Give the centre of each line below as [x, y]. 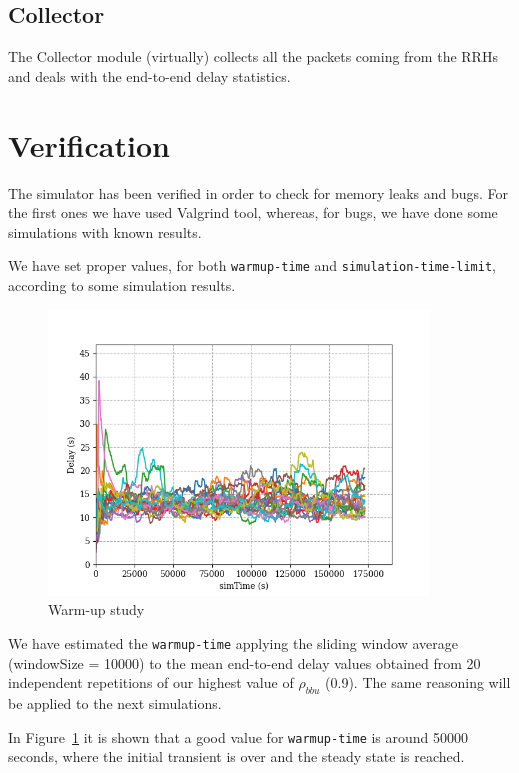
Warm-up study [96, 609]
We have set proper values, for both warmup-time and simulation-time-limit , [252, 265]
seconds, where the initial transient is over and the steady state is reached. [236, 756]
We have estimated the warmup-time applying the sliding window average [233, 642]
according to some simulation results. [122, 284]
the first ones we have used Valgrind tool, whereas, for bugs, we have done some [253, 212]
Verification [89, 144]
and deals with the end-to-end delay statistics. [149, 75]
